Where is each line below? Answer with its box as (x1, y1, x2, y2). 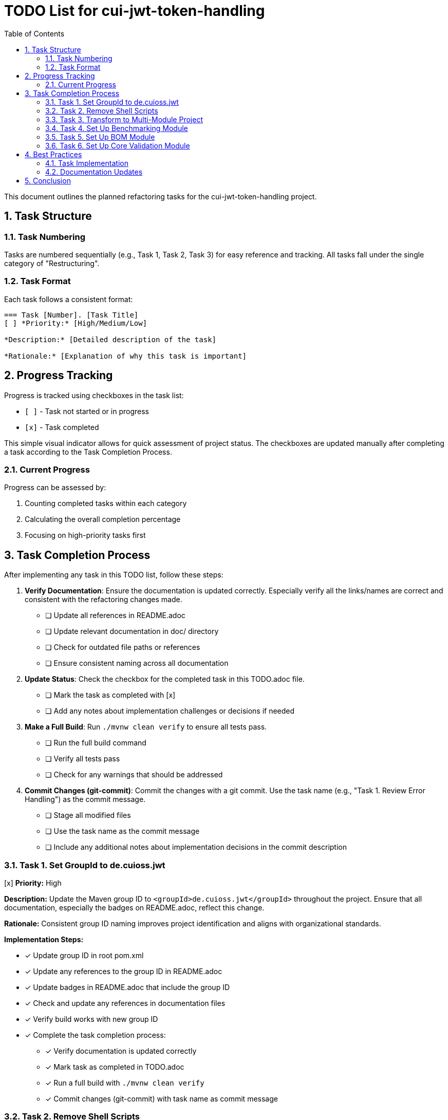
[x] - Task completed (25, 422, 99, 432)
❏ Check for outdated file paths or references (45, 643, 200, 652)
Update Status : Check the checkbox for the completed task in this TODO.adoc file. (25, 675, 305, 684)
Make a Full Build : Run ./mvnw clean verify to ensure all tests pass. (25, 722, 267, 732)
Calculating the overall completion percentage (25, 515, 181, 524)
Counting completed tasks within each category (25, 499, 187, 508)
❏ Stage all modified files (45, 811, 131, 820)
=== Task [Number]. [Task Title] (4, 310, 139, 319)
